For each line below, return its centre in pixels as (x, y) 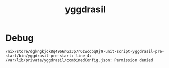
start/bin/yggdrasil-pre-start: (39, 56)
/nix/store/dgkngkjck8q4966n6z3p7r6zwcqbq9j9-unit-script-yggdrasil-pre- (85, 51)
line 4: (84, 56)
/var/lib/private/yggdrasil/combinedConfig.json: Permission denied (79, 60)
